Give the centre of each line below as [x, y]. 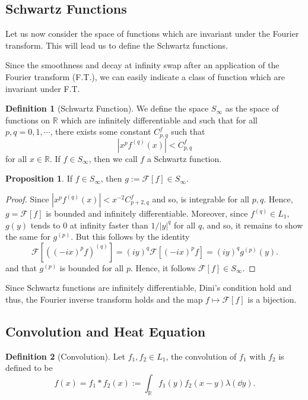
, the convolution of [201, 356]
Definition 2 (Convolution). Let [66, 356]
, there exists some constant [101, 131]
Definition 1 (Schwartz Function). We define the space [107, 108]
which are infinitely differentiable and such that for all [159, 120]
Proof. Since [27, 199]
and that [21, 267]
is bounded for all [92, 267]
